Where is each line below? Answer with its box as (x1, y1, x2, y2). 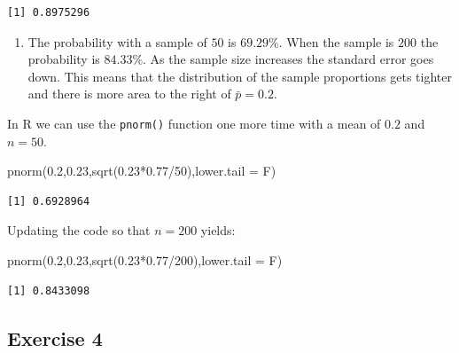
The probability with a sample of (27, 32, 207, 51)
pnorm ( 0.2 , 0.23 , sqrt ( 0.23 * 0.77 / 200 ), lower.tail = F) (7, 251, 283, 269)
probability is (27, 50, 100, 68)
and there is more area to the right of (27, 84, 231, 103)
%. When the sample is (268, 32, 394, 51)
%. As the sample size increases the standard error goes (132, 50, 434, 68)
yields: (200, 221, 236, 239)
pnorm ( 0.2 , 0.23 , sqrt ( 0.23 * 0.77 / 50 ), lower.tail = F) (7, 161, 276, 180)
